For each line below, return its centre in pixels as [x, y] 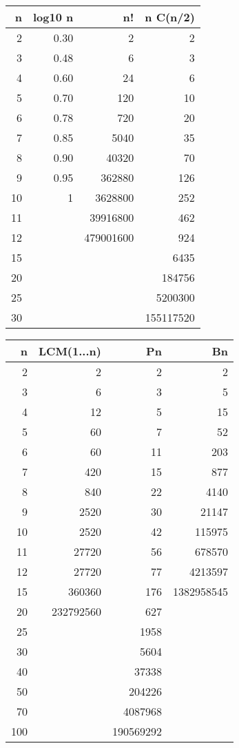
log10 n [53, 17]
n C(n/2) [170, 17]
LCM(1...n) [70, 351]
